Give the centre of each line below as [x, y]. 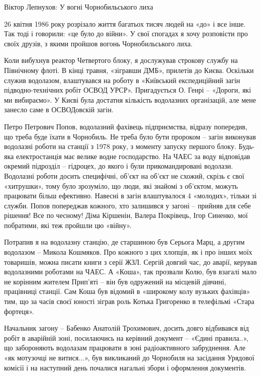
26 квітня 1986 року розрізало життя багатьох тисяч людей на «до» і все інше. [125, 23]
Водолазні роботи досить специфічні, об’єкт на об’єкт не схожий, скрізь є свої [124, 175]
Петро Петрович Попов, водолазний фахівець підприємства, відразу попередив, [126, 126]
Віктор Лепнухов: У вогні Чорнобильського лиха [79, 7]
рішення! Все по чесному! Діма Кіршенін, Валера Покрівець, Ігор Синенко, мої [126, 215]
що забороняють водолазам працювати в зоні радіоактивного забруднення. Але [125, 348]
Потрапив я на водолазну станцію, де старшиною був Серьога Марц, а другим [124, 242]
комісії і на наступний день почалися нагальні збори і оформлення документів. [125, 367]
